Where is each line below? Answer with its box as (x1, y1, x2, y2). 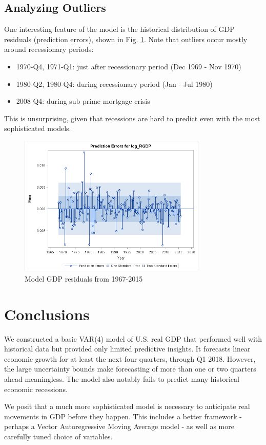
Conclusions (4, 303, 90, 324)
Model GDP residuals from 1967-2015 (25, 273, 143, 284)
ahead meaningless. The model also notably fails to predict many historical (4, 374, 239, 384)
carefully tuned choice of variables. (4, 431, 113, 441)
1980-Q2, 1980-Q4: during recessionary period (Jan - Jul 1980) (16, 78, 213, 89)
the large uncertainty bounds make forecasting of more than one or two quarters (4, 363, 256, 374)
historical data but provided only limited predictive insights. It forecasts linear (4, 343, 251, 354)
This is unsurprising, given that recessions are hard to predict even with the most (4, 113, 260, 123)
